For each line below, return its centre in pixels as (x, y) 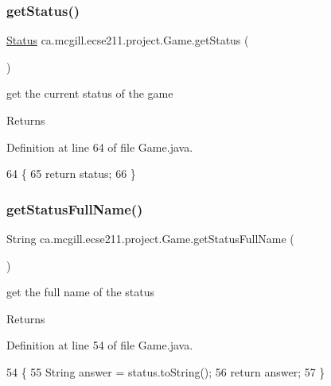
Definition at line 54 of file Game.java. (100, 345)
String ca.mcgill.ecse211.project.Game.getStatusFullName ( (150, 238)
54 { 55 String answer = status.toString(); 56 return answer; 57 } (166, 371)
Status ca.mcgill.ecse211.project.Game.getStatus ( (128, 40)
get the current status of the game (90, 93)
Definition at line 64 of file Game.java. (100, 147)
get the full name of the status (81, 292)
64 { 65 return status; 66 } (71, 174)
